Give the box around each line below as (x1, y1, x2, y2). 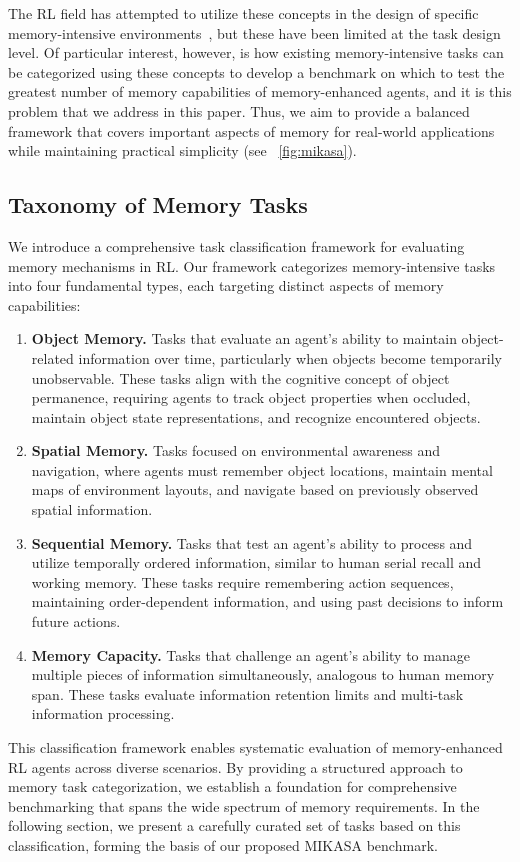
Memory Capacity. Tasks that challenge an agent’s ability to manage (31, 644, 470, 665)
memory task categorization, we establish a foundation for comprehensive (8, 776, 457, 797)
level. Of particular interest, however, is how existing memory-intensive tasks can (8, 42, 504, 63)
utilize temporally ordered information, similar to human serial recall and (31, 552, 482, 573)
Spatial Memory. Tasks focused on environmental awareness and (31, 440, 440, 461)
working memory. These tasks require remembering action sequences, (31, 571, 454, 592)
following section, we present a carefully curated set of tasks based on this (8, 815, 461, 836)
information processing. (31, 703, 175, 724)
